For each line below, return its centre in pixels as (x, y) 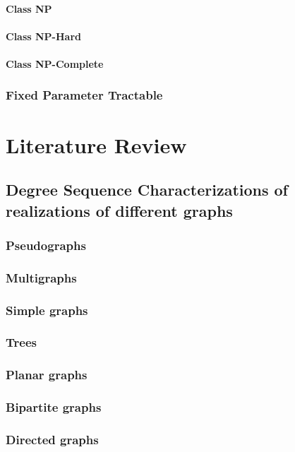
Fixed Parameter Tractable (84, 95)
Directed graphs (52, 439)
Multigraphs (41, 277)
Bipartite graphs (54, 407)
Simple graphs (47, 310)
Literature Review (96, 144)
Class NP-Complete (55, 63)
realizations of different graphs (119, 210)
